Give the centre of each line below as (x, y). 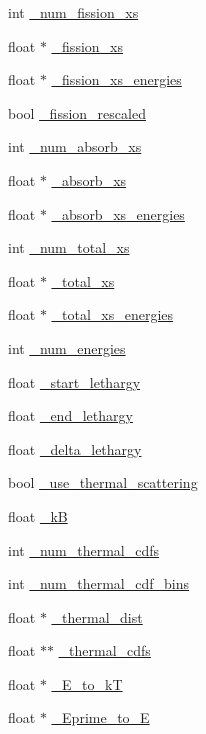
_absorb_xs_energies (118, 213)
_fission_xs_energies (116, 79)
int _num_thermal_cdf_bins (98, 583)
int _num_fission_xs (73, 12)
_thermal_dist (97, 616)
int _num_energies (67, 347)
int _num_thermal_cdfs (84, 549)
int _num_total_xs (69, 247)
